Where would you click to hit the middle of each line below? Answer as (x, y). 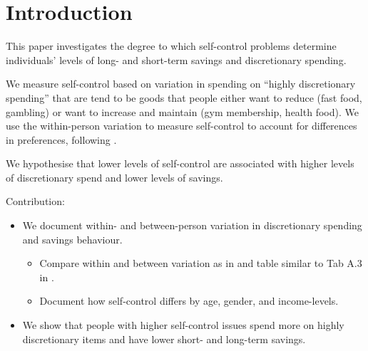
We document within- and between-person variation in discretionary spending (192, 225)
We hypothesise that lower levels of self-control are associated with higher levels (180, 163)
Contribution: (35, 201)
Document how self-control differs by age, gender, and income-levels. (189, 301)
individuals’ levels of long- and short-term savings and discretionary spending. (176, 59)
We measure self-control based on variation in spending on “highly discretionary (181, 84)
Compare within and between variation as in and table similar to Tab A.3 (201, 263)
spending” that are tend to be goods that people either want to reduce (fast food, (184, 97)
